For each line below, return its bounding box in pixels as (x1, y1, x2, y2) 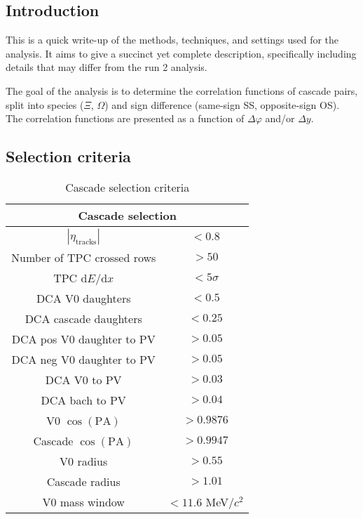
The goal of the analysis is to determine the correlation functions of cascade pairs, (6, 83, 358, 98)
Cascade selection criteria (65, 178, 190, 195)
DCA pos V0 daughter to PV (11, 330, 156, 347)
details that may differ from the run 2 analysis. (6, 60, 207, 74)
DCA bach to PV (41, 391, 126, 408)
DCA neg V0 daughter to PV (11, 350, 156, 367)
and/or (265, 111, 295, 126)
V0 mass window (42, 493, 125, 510)
